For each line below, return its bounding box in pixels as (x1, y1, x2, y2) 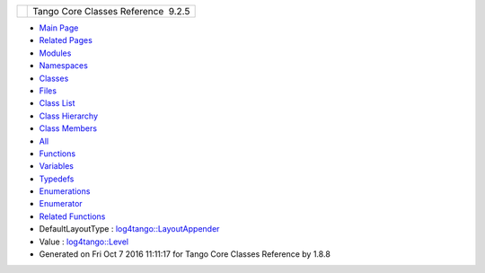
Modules (39, 48, 72, 58)
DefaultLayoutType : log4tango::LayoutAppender (39, 224, 220, 234)
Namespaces (39, 60, 89, 71)
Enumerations (39, 186, 91, 197)
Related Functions (39, 211, 106, 222)
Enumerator (39, 198, 83, 209)
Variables (39, 161, 74, 172)
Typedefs (39, 173, 75, 184)
